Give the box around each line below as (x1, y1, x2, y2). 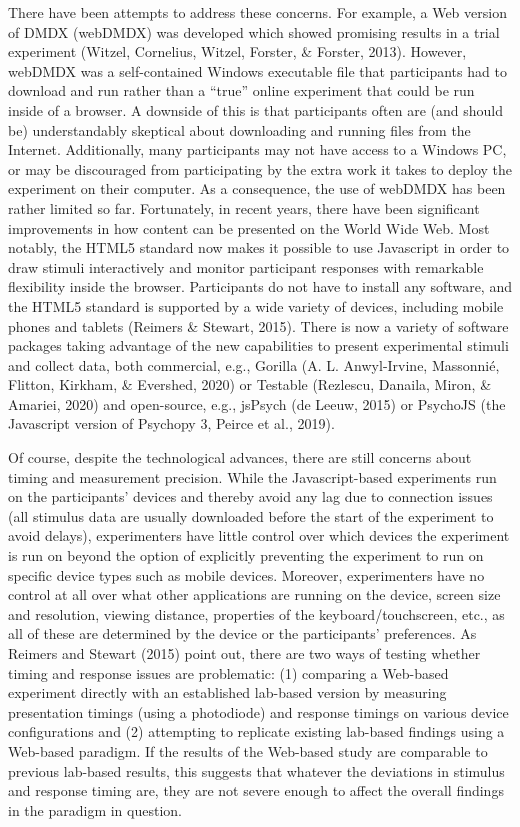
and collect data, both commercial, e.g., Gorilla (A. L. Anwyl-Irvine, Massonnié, (8, 354, 500, 375)
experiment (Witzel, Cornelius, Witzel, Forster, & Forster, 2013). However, (8, 41, 467, 62)
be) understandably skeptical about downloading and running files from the (8, 119, 471, 140)
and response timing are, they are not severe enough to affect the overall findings (8, 780, 504, 801)
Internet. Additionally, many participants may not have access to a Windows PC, (8, 139, 507, 160)
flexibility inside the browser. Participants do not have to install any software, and (8, 276, 512, 297)
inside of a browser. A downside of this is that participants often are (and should (8, 99, 503, 120)
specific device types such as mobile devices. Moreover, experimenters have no (8, 564, 485, 585)
